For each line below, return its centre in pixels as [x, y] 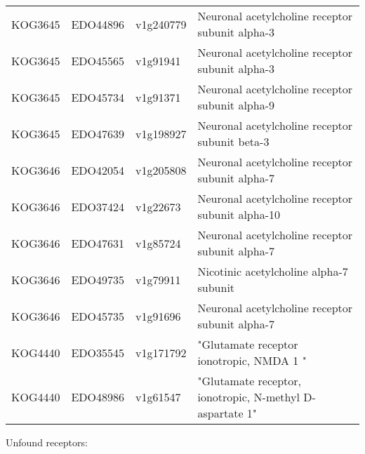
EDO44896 [98, 24]
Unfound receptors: [47, 442]
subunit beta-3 [233, 141]
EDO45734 [98, 97]
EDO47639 [98, 133]
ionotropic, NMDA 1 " [252, 360]
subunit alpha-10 [239, 214]
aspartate [220, 413]
